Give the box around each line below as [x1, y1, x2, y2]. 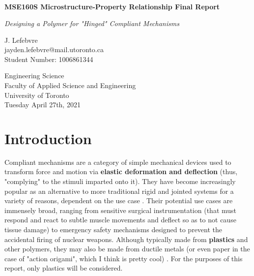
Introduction [4, 128, 92, 148]
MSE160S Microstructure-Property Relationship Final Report [4, 1, 220, 12]
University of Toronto [4, 90, 69, 100]
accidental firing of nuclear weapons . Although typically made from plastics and [4, 234, 248, 244]
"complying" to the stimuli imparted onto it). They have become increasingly [4, 176, 236, 186]
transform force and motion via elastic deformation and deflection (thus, [4, 166, 238, 177]
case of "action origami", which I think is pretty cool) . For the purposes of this [4, 253, 243, 263]
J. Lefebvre [4, 34, 38, 45]
